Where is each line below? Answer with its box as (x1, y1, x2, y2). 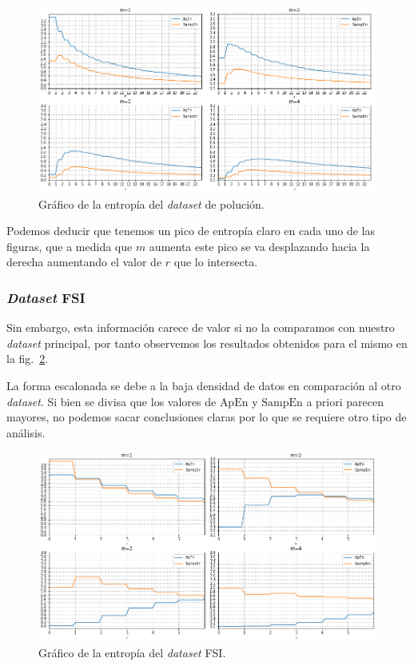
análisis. (6, 424, 46, 441)
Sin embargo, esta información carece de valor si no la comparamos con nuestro (6, 319, 395, 336)
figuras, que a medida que (6, 237, 133, 254)
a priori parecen (306, 393, 384, 409)
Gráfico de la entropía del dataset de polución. (38, 195, 265, 212)
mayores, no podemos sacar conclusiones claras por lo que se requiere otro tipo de (6, 409, 407, 425)
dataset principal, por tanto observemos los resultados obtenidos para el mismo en (6, 334, 408, 351)
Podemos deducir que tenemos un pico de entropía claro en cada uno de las (6, 222, 375, 239)
